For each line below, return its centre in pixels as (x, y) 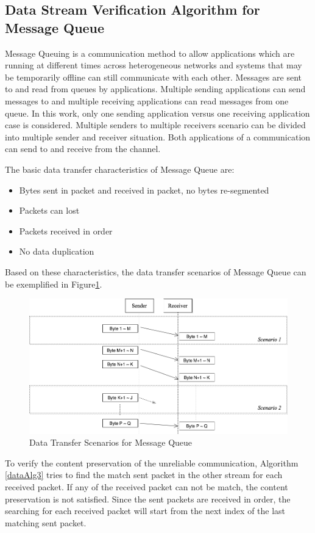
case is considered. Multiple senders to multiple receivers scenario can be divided (155, 125)
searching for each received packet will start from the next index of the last (145, 511)
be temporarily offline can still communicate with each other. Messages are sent (153, 77)
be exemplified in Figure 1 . (54, 284)
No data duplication (57, 251)
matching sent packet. (46, 522)
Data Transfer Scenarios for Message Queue (111, 442)
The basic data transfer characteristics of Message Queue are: (120, 169)
